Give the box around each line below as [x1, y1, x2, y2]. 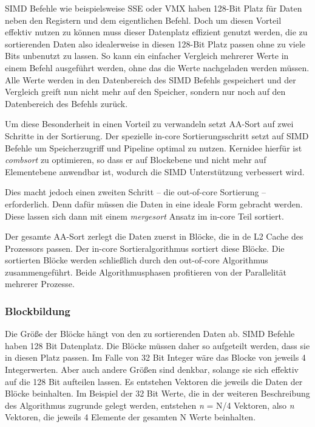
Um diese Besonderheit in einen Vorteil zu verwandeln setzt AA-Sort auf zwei [5, 117, 294, 130]
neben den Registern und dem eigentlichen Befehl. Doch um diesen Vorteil [5, 13, 282, 26]
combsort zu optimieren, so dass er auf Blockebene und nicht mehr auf [5, 153, 266, 166]
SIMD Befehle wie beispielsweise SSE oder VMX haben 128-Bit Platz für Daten [5, 2, 302, 14]
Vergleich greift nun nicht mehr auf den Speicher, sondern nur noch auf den [5, 85, 286, 98]
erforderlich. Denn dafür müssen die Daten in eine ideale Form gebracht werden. [5, 197, 303, 210]
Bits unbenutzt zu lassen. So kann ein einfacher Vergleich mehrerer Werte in [5, 49, 289, 62]
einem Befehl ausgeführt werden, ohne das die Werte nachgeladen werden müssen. [5, 61, 310, 74]
